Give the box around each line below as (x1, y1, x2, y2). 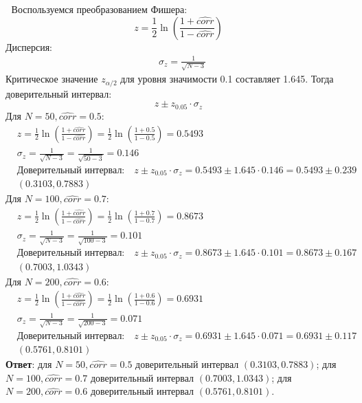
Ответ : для (5, 357, 52, 371)
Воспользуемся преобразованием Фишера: (11, 2, 188, 16)
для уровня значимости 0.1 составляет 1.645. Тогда (120, 72, 334, 86)
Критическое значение (5, 72, 98, 86)
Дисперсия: (5, 39, 52, 54)
